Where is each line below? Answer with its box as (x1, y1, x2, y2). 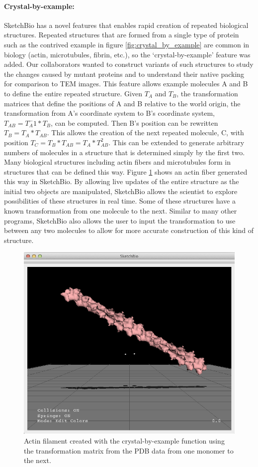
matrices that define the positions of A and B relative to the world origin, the (4, 98, 241, 108)
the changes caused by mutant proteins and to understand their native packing (4, 68, 245, 79)
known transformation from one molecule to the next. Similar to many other (4, 206, 237, 216)
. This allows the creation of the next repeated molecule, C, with (47, 127, 244, 138)
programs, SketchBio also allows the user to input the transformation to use (4, 215, 236, 226)
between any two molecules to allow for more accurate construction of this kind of (4, 225, 254, 235)
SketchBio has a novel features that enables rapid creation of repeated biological (4, 19, 249, 30)
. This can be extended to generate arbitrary (108, 137, 245, 147)
